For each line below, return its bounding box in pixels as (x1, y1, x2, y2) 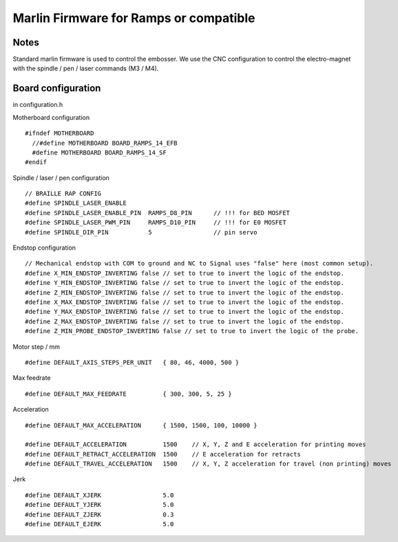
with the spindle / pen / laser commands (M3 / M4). (12, 64, 159, 72)
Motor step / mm (12, 342, 61, 351)
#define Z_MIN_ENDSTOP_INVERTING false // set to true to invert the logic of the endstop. (25, 288, 344, 297)
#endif (25, 159, 48, 166)
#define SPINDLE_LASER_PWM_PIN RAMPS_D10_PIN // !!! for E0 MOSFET (25, 219, 286, 227)
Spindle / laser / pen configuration (12, 173, 110, 182)
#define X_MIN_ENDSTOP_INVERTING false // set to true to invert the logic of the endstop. (25, 269, 344, 277)
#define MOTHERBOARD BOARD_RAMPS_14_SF (32, 148, 167, 157)
